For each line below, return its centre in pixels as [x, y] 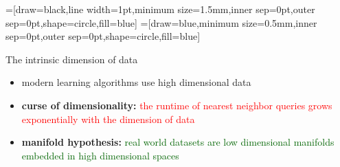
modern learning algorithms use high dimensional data [136, 82]
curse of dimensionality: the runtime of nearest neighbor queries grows [177, 105]
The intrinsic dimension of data [72, 59]
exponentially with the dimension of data [108, 119]
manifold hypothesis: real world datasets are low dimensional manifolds [178, 142]
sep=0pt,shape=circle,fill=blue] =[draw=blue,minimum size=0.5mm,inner [161, 22]
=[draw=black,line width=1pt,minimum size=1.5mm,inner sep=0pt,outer [160, 9]
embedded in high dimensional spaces [100, 155]
